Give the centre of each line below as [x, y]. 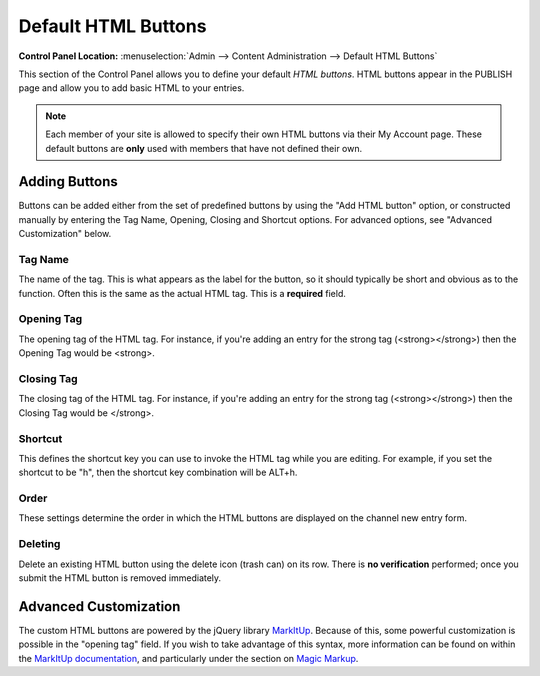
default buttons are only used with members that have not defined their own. [204, 148]
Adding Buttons [68, 181]
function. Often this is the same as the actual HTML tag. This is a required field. [182, 293]
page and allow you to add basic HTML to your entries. [131, 88]
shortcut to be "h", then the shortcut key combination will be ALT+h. [158, 472]
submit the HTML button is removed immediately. [120, 577]
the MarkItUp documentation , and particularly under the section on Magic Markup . [188, 658]
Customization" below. [65, 234]
